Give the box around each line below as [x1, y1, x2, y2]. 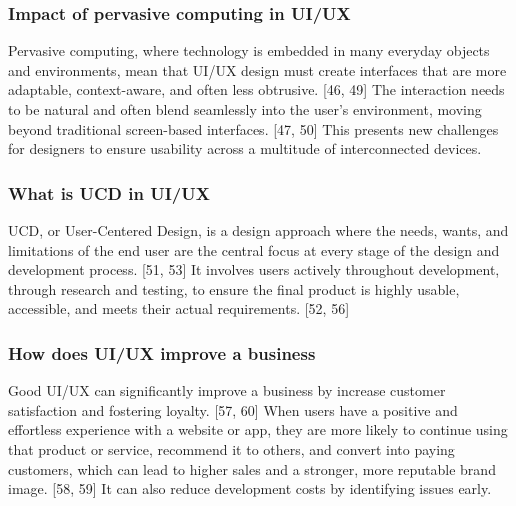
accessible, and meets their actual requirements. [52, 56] [8, 298, 350, 319]
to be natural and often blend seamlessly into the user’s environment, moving [8, 99, 482, 119]
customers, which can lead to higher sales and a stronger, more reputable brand [8, 458, 496, 479]
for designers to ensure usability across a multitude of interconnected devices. [8, 138, 482, 159]
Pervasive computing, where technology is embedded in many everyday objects [8, 40, 490, 61]
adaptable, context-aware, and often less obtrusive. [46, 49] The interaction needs [8, 79, 505, 100]
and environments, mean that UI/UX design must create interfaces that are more [8, 59, 507, 80]
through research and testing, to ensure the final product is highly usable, [8, 278, 460, 299]
